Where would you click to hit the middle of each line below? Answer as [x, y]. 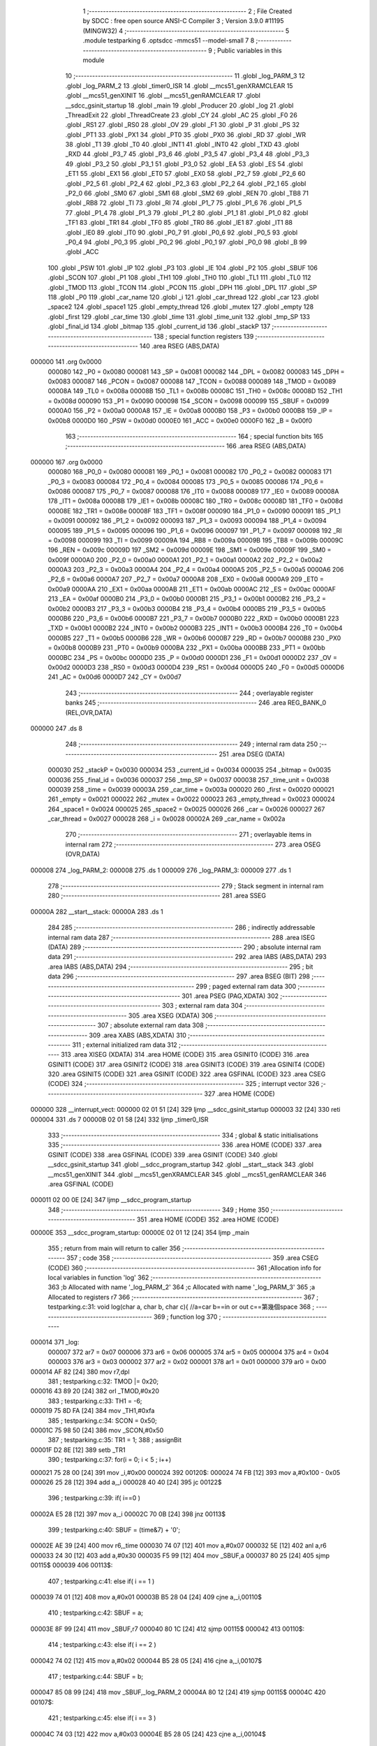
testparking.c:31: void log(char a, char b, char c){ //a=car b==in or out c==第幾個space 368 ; [181, 1307]
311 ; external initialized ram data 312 [125, 1045]
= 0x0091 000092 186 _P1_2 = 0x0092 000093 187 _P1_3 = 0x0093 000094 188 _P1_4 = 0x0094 [187, 521]
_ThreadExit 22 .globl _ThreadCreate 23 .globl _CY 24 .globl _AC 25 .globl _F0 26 [182, 115]
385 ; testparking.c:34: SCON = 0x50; [102, 1421]
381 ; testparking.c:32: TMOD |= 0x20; [103, 1381]
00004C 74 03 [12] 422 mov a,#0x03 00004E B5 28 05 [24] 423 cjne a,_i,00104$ [148, 1734]
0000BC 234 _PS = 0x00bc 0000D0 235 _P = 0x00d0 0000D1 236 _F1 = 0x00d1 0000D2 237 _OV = [193, 657]
